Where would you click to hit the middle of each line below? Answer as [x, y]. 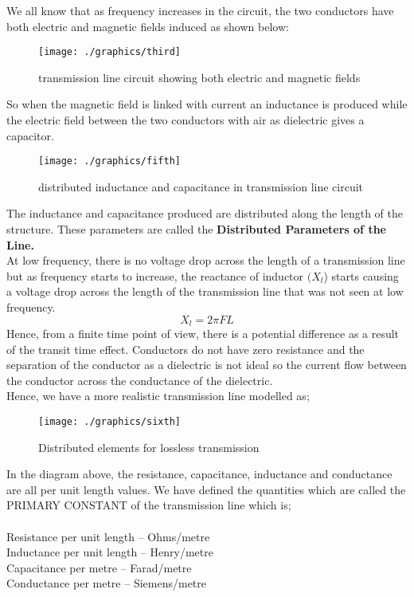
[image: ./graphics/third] [109, 52]
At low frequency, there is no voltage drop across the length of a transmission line [206, 260]
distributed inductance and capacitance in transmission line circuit [201, 186]
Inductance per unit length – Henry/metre [110, 552]
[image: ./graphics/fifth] [109, 161]
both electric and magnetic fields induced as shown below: [148, 26]
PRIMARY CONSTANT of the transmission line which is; [149, 505]
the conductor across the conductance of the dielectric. [140, 380]
